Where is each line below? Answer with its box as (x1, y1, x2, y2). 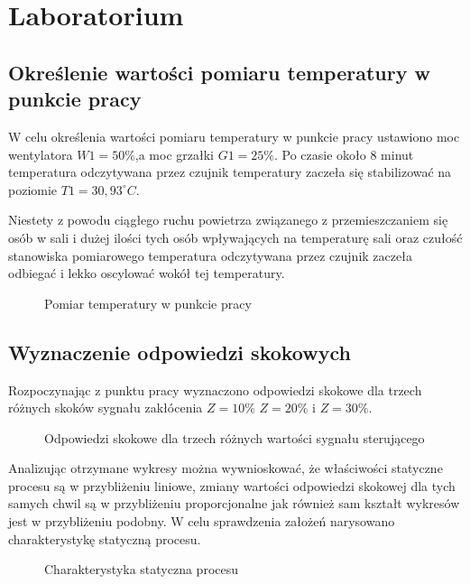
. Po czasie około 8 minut (274, 144, 414, 163)
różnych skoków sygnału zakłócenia (8, 398, 203, 417)
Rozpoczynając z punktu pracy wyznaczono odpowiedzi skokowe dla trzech (8, 380, 422, 399)
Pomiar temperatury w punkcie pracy (44, 293, 252, 312)
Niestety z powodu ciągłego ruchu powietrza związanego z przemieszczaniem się (8, 210, 448, 229)
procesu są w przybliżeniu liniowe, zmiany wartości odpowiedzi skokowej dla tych (8, 476, 456, 495)
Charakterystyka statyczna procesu (44, 560, 239, 579)
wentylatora (8, 144, 73, 163)
